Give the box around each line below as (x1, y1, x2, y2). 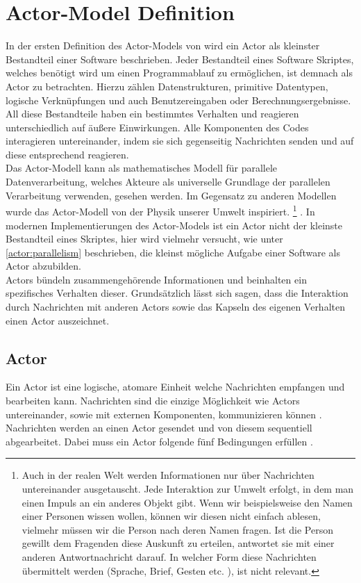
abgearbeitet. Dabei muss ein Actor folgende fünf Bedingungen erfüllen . (6, 434, 313, 448)
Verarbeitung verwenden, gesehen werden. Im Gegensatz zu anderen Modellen (6, 188, 337, 202)
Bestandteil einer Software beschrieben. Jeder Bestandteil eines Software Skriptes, (6, 51, 354, 66)
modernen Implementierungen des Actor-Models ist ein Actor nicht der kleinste (6, 217, 343, 232)
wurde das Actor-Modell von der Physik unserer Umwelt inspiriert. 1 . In (6, 202, 315, 218)
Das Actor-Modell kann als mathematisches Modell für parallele (6, 161, 278, 175)
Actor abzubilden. (6, 258, 81, 273)
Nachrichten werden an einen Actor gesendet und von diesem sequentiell (6, 420, 312, 435)
